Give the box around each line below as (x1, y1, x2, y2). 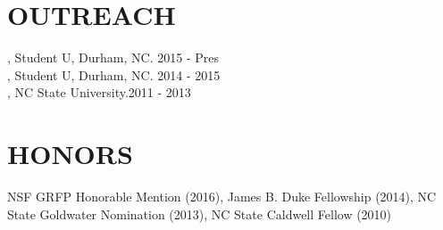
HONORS (7, 136, 133, 172)
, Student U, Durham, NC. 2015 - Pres (7, 48, 219, 67)
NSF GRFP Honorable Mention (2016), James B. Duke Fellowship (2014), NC (7, 187, 437, 206)
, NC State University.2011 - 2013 (7, 83, 191, 102)
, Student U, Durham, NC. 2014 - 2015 (7, 65, 221, 84)
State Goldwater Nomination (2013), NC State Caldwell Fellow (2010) (7, 204, 392, 223)
